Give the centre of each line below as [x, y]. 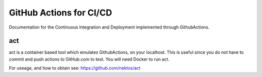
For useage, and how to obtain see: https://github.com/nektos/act [75, 68]
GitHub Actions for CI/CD [61, 13]
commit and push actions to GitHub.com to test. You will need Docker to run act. [89, 59]
